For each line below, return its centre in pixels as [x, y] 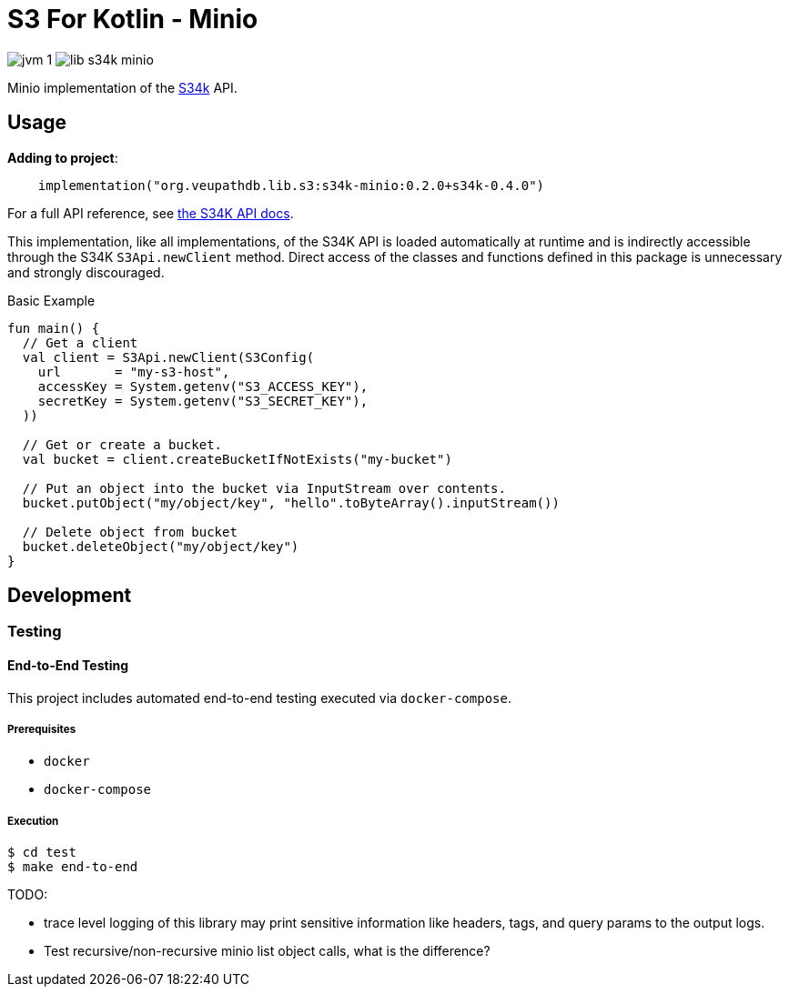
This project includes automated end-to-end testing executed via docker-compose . [259, 698]
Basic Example [51, 300]
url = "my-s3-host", [134, 371]
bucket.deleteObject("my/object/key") [161, 546]
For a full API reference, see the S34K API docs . [151, 213]
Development [70, 596]
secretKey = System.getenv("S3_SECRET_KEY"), [203, 401]
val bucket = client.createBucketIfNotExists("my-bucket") [237, 459]
